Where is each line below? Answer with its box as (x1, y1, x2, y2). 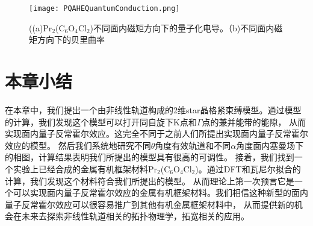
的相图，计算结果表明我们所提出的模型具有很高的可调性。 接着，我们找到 (5, 151, 294, 163)
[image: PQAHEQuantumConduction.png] (29, 4, 180, 13)
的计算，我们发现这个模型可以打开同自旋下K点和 (5, 115, 197, 128)
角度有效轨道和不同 (155, 139, 231, 151)
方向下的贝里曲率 (37, 33, 105, 46)
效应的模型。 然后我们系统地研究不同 (5, 139, 151, 151)
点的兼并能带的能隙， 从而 (202, 115, 306, 128)
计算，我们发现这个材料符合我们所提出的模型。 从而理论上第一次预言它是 (5, 174, 294, 187)
